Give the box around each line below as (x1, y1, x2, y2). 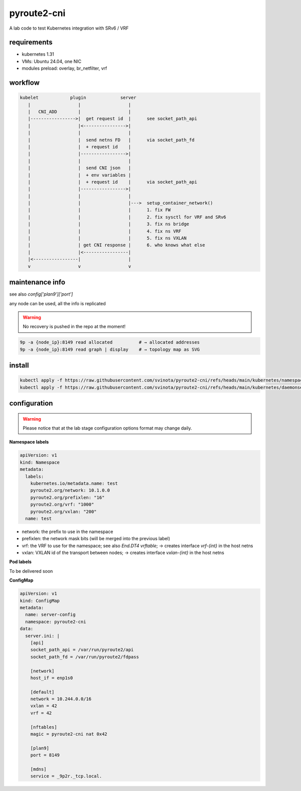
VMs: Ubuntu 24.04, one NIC (22, 58, 82, 64)
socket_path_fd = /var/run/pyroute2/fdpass (30, 654, 139, 660)
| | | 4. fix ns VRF (28, 228, 182, 234)
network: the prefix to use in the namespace (22, 529, 113, 535)
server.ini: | (25, 633, 60, 638)
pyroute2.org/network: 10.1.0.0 (30, 487, 110, 493)
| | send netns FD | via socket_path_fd (28, 137, 195, 143)
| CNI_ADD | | (28, 109, 131, 115)
